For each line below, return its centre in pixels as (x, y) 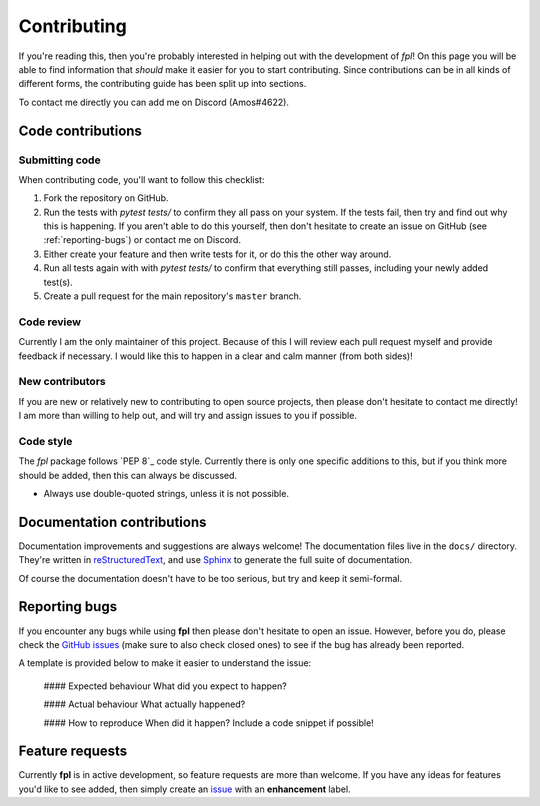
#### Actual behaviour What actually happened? (144, 704)
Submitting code (59, 160)
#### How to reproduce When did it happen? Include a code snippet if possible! (208, 722)
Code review (50, 322)
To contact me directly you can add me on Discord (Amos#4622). (154, 102)
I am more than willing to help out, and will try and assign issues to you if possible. (187, 416)
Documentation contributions (112, 521)
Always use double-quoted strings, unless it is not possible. (166, 493)
